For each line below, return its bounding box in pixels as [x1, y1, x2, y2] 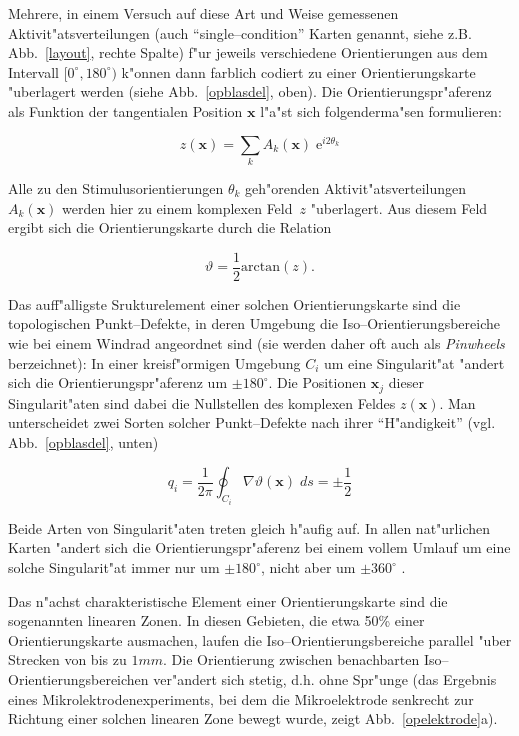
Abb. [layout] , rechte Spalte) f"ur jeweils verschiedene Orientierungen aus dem [8, 42, 488, 63]
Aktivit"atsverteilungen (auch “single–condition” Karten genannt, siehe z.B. [8, 22, 472, 43]
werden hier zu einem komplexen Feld [62, 197, 293, 218]
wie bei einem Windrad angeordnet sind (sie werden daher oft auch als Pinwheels [8, 333, 505, 353]
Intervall [8, 61, 59, 82]
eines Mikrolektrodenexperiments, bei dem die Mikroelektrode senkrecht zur [8, 688, 474, 709]
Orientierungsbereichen [8, 669, 149, 690]
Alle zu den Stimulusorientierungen [8, 177, 224, 198]
